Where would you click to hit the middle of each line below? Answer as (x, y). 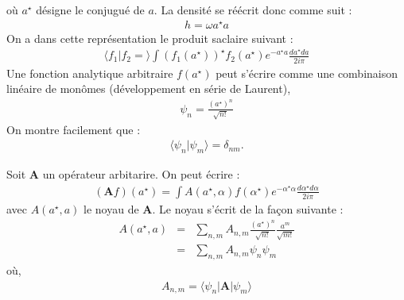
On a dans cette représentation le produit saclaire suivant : (150, 38)
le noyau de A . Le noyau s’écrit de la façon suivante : (214, 208)
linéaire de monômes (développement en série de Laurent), (149, 88)
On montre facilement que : (74, 129)
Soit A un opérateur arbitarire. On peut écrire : (123, 173)
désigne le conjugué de (90, 10)
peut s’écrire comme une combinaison (307, 73)
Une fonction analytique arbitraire (90, 73)
